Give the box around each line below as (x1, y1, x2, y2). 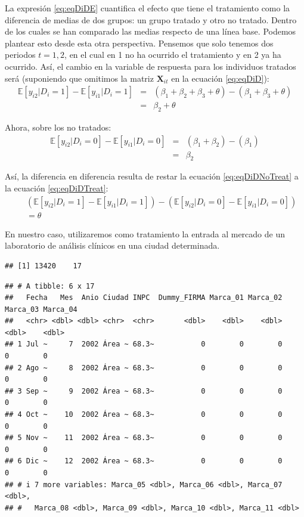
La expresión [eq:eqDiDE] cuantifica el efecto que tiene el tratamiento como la (5, 2, 290, 14)
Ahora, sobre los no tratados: (5, 121, 111, 134)
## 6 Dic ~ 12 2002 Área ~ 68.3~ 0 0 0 (5, 457, 283, 466)
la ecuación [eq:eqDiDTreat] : (5, 182, 108, 194)
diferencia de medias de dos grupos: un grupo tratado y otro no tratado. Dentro (5, 13, 297, 26)
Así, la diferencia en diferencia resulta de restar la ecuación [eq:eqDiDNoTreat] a (5, 170, 299, 182)
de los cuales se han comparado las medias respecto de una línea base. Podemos (5, 25, 296, 38)
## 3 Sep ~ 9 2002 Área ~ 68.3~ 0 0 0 (5, 386, 283, 395)
